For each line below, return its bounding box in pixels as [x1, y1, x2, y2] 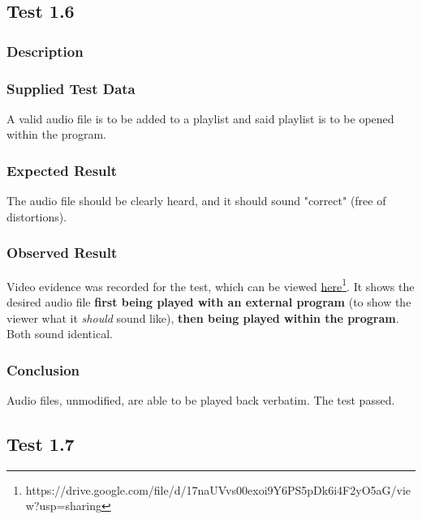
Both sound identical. [6, 325, 113, 342]
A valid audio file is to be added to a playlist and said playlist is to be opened [6, 109, 394, 127]
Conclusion [6, 359, 80, 380]
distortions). [6, 208, 67, 225]
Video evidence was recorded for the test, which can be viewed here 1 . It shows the [6, 275, 415, 294]
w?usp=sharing [25, 497, 101, 514]
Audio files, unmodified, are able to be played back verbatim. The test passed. [6, 391, 395, 408]
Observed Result [6, 242, 118, 263]
